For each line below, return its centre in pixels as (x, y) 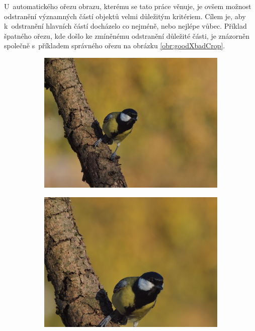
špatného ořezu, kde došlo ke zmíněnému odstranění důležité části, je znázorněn (127, 35)
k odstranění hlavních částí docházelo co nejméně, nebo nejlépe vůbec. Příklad (125, 26)
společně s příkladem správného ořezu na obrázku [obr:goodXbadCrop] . (115, 46)
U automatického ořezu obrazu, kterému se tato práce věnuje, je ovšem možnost (128, 6)
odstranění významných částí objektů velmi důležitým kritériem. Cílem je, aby (125, 16)
